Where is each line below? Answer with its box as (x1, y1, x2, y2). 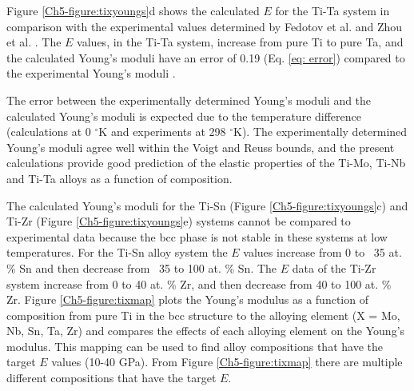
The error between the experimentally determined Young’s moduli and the (6, 91, 372, 108)
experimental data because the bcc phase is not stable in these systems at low (6, 228, 388, 245)
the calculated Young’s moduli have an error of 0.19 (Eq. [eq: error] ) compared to (6, 49, 405, 66)
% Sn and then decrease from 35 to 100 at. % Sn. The (6, 259, 277, 276)
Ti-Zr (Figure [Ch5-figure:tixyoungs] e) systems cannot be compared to (6, 213, 351, 229)
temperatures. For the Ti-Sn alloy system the (6, 244, 228, 261)
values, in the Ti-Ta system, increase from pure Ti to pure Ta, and (77, 34, 404, 50)
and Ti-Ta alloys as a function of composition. (6, 170, 233, 186)
